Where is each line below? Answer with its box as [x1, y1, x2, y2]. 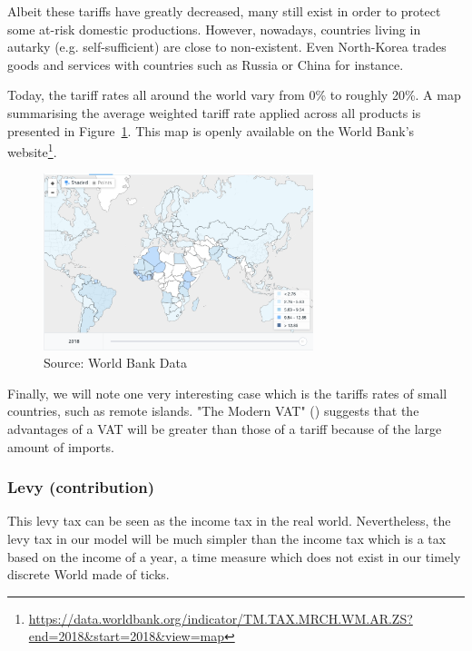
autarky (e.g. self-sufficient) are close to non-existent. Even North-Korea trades [7, 37, 447, 56]
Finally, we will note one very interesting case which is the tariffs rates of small [7, 383, 447, 402]
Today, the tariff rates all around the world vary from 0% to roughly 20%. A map [7, 85, 461, 104]
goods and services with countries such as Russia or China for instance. [7, 54, 404, 74]
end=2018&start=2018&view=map [28, 626, 224, 646]
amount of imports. [7, 437, 114, 456]
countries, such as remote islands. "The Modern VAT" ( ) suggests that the [7, 401, 419, 420]
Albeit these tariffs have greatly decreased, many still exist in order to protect [7, 2, 441, 20]
